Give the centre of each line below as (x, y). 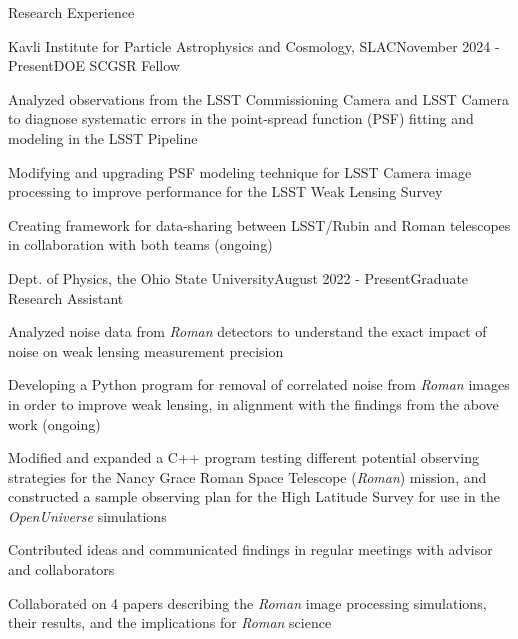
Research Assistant (66, 297)
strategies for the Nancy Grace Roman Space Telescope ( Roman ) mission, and (247, 476)
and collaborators (61, 569)
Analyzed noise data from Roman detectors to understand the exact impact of (247, 331)
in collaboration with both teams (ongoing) (140, 244)
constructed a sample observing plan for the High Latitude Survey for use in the (254, 496)
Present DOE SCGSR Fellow (94, 65)
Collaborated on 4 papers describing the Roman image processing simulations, (247, 602)
